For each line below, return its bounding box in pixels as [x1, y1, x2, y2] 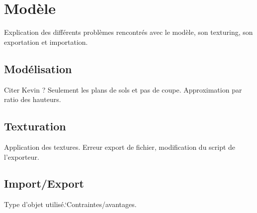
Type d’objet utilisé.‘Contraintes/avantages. [4, 199, 137, 210]
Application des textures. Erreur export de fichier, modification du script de [4, 141, 236, 152]
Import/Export [4, 176, 84, 191]
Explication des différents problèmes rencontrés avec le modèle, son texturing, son [4, 27, 253, 37]
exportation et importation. [4, 36, 88, 47]
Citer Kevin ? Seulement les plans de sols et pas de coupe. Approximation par [4, 84, 242, 95]
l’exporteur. [4, 151, 39, 162]
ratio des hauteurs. [4, 94, 61, 105]
